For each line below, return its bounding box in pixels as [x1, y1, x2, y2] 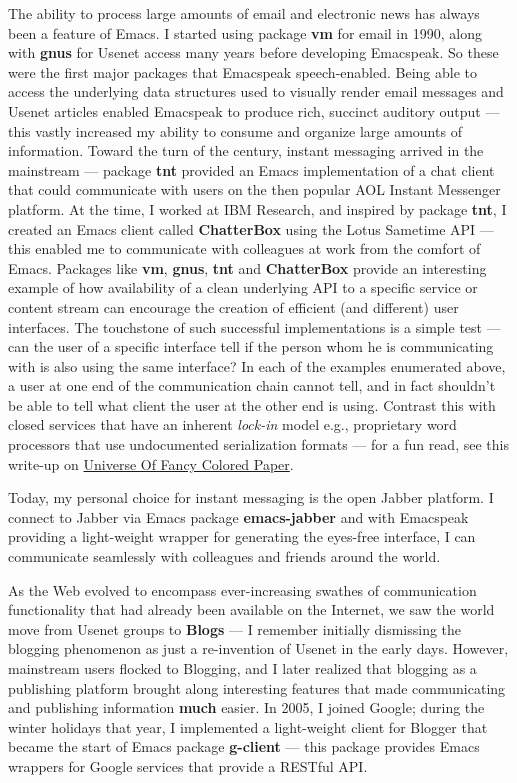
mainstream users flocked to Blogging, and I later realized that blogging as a [8, 658, 477, 678]
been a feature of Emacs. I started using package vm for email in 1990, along [8, 22, 482, 43]
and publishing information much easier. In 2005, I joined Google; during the [8, 697, 485, 718]
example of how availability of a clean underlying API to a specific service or [8, 277, 478, 298]
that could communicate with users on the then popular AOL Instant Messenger [8, 179, 501, 200]
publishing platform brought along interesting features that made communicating [8, 677, 506, 698]
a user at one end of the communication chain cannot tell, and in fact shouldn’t [8, 375, 496, 396]
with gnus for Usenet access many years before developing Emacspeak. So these [8, 42, 499, 63]
